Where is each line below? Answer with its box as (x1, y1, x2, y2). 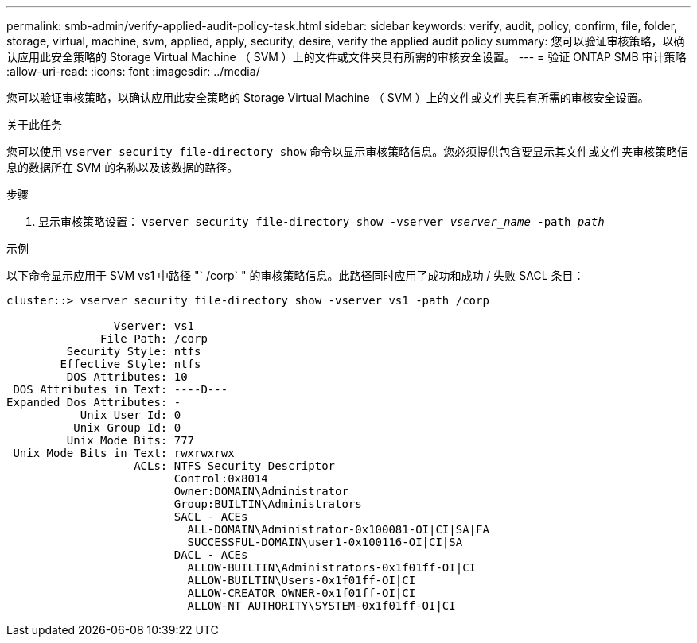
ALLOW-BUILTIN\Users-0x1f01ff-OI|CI (187, 574, 416, 587)
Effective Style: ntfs (60, 358, 201, 370)
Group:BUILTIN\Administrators (173, 498, 362, 510)
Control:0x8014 (173, 472, 268, 485)
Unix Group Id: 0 (73, 421, 181, 434)
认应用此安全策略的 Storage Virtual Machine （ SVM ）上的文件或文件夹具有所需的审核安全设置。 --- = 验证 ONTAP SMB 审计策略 (6, 50, 687, 64)
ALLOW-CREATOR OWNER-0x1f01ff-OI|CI (187, 587, 416, 599)
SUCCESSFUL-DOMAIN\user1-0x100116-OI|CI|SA (187, 536, 463, 548)
